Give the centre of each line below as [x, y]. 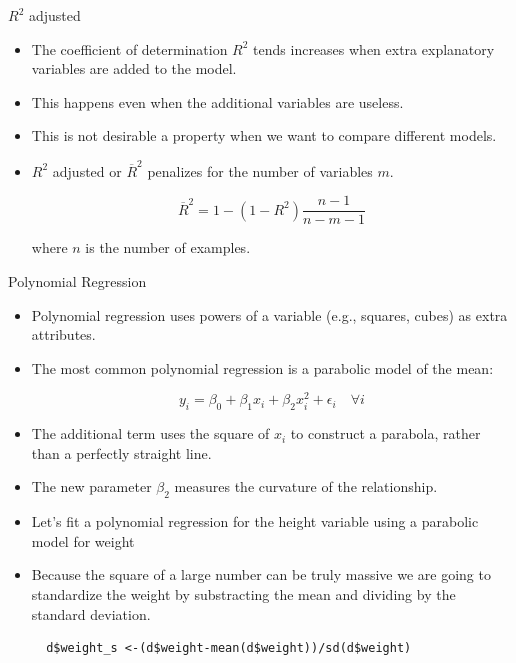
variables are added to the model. [134, 68]
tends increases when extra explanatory [374, 48]
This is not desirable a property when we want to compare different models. [264, 135]
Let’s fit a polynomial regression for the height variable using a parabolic [255, 521]
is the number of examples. [168, 247]
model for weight [83, 540]
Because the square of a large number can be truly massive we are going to [261, 574]
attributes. [63, 334]
